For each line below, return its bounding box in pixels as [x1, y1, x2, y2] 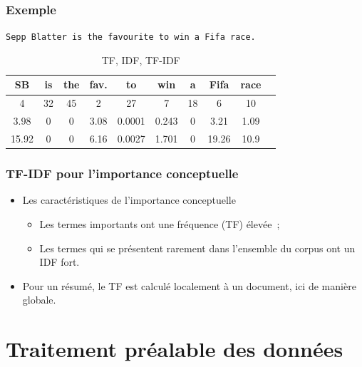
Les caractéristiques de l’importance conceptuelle [22, 192, 236, 207]
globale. [22, 292, 56, 307]
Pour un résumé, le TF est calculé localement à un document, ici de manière [22, 278, 356, 293]
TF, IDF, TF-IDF [101, 52, 180, 67]
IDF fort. [39, 254, 80, 269]
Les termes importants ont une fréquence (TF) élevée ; [39, 216, 280, 231]
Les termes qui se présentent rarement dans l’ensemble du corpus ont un [39, 240, 356, 255]
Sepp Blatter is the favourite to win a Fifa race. [6, 32, 256, 43]
